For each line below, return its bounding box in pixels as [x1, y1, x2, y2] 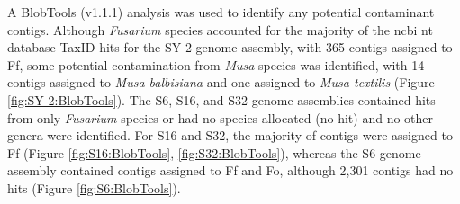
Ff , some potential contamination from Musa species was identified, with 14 [7, 55, 425, 74]
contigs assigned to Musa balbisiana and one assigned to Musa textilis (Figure [7, 73, 435, 92]
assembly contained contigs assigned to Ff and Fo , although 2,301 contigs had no [7, 161, 454, 180]
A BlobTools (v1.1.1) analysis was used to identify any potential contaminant [7, 3, 435, 21]
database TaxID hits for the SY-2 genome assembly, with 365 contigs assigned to [7, 38, 453, 57]
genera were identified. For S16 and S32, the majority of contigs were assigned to [7, 126, 453, 145]
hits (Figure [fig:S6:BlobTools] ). [7, 178, 181, 197]
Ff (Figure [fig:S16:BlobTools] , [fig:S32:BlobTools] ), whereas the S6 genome [7, 143, 421, 162]
